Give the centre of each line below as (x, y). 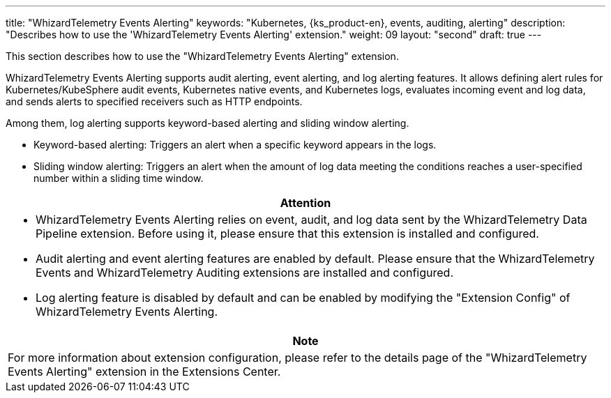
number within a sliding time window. (119, 178)
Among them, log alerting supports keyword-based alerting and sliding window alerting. (208, 123)
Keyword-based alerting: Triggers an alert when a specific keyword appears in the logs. (235, 145)
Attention (305, 203)
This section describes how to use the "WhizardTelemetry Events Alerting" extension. (202, 56)
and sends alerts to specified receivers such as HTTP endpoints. (154, 101)
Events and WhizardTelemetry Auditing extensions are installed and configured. (244, 273)
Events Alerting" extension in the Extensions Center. (144, 372)
